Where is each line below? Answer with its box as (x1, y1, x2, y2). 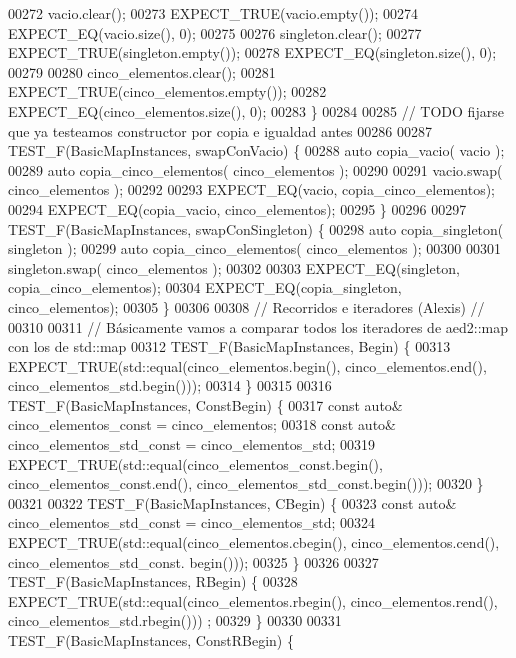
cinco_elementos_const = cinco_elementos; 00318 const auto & (8, 414, 397, 435)
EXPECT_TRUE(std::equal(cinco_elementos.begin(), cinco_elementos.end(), (8, 355, 487, 376)
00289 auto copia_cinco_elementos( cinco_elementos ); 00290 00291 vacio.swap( (8, 159, 503, 180)
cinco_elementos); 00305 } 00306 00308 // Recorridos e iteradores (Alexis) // (8, 296, 485, 317)
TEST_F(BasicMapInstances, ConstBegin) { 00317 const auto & (8, 394, 403, 415)
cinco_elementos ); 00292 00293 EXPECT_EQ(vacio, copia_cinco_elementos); (8, 179, 496, 200)
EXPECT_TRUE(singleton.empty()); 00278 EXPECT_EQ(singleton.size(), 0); (8, 42, 497, 63)
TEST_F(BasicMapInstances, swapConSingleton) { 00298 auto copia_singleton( (8, 218, 504, 239)
